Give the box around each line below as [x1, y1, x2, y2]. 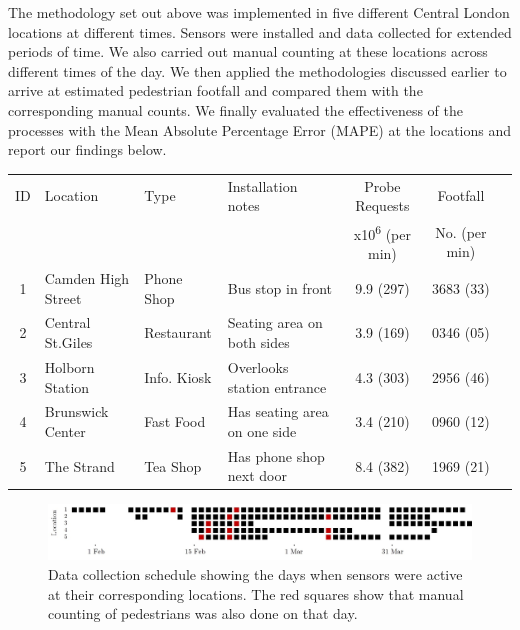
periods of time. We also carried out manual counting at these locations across [8, 41, 488, 62]
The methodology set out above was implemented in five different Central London [8, 2, 510, 22]
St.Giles [44, 332, 93, 353]
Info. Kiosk [144, 366, 212, 387]
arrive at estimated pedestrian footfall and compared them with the [8, 80, 423, 101]
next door [227, 465, 287, 486]
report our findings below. [8, 139, 167, 160]
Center [44, 420, 86, 441]
